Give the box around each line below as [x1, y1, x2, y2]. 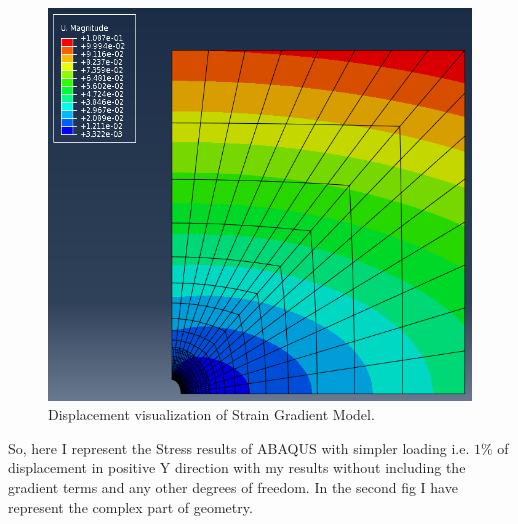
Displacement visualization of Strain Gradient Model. [48, 404, 375, 425]
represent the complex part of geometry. [8, 496, 253, 517]
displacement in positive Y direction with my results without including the [8, 457, 466, 478]
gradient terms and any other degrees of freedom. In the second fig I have [8, 476, 458, 497]
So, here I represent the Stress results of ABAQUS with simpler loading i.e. [8, 437, 470, 458]
